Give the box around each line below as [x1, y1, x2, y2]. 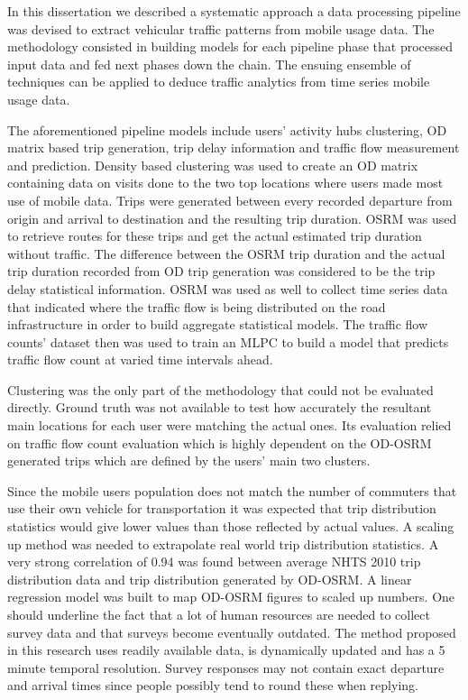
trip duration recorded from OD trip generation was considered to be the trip [7, 262, 436, 281]
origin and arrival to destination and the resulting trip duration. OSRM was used [7, 208, 457, 227]
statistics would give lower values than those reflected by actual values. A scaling [7, 517, 454, 536]
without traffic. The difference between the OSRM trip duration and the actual [7, 244, 445, 262]
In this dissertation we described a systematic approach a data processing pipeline [7, 2, 461, 20]
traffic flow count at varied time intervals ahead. [7, 350, 273, 369]
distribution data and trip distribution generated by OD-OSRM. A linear [7, 569, 412, 588]
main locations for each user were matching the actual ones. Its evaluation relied [7, 416, 452, 435]
